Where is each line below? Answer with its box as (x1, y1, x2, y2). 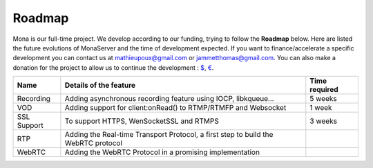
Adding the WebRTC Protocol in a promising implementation (64, 147, 260, 157)
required (309, 85, 338, 95)
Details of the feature (64, 80, 136, 90)
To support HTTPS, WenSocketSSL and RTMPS (64, 116, 219, 126)
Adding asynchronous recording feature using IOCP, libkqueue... (64, 94, 274, 104)
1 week (309, 103, 332, 113)
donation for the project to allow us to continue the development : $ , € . (12, 63, 214, 72)
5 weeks (309, 94, 338, 104)
